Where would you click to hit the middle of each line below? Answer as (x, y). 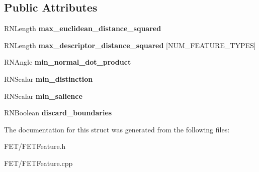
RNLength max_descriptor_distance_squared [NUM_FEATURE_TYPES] (130, 45)
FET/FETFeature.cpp (38, 163)
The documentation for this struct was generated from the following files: (117, 129)
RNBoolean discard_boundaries (58, 113)
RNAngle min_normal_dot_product (68, 62)
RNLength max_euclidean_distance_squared (83, 28)
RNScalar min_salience (43, 96)
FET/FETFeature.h (35, 146)
